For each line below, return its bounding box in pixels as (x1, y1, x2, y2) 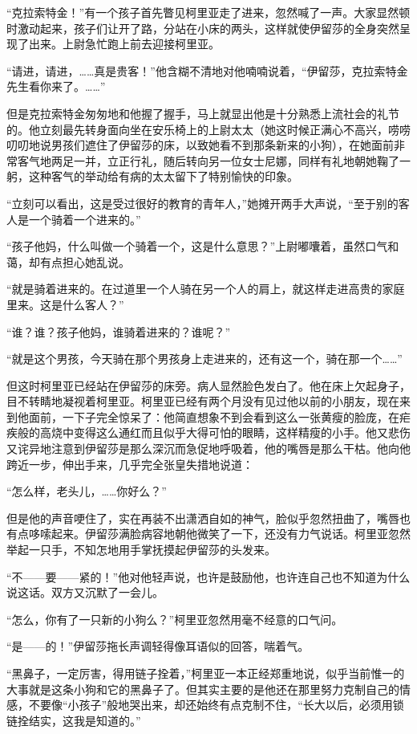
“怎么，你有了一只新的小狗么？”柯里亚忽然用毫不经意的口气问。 (6, 610, 343, 627)
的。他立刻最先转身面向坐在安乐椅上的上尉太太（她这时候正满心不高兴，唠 (6, 120, 399, 137)
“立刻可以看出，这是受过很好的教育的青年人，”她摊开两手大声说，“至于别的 (6, 194, 399, 211)
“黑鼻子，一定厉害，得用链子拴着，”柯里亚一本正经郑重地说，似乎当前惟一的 (6, 665, 405, 681)
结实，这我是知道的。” (28, 712, 141, 728)
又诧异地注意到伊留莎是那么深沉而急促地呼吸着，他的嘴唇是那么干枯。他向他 (6, 440, 411, 457)
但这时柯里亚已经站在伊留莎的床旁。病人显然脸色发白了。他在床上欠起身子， (6, 377, 411, 394)
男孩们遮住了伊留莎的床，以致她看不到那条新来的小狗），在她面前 (51, 137, 394, 153)
